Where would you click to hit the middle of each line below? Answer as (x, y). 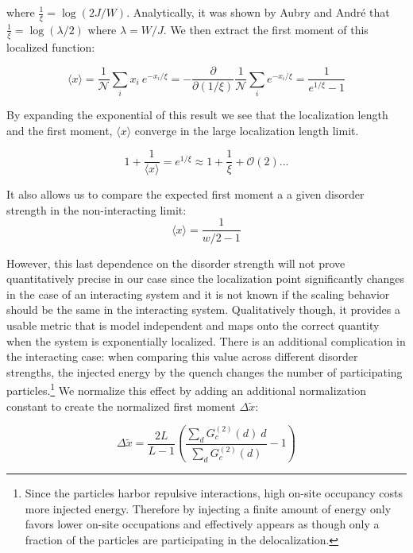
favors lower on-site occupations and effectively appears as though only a (202, 524)
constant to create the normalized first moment (121, 406)
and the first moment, (60, 130)
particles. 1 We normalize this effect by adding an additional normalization (186, 389)
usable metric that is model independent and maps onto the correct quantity (193, 325)
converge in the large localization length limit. (247, 130)
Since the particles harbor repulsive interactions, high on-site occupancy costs (214, 493)
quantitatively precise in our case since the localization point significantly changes (205, 278)
